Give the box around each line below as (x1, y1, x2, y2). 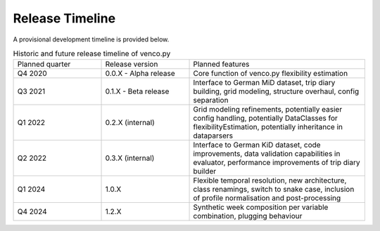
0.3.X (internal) (105, 153, 155, 163)
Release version (105, 60, 158, 70)
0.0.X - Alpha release (105, 69, 175, 79)
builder (193, 166, 217, 176)
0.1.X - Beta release (105, 86, 170, 96)
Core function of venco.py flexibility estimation (193, 69, 348, 79)
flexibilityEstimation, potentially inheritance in (193, 122, 343, 132)
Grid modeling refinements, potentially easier (193, 105, 343, 114)
